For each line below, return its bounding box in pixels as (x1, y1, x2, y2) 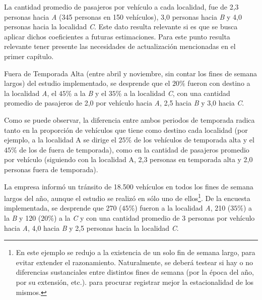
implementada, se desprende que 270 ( (4, 203, 122, 213)
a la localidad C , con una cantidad (124, 87, 230, 98)
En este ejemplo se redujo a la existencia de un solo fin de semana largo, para (16, 247, 255, 258)
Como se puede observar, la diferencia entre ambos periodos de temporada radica (4, 114, 255, 125)
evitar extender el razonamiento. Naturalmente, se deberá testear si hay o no (16, 257, 253, 267)
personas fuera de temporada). (4, 164, 98, 174)
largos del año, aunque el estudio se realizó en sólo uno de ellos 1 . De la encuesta (4, 191, 250, 203)
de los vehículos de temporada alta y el (134, 134, 254, 145)
